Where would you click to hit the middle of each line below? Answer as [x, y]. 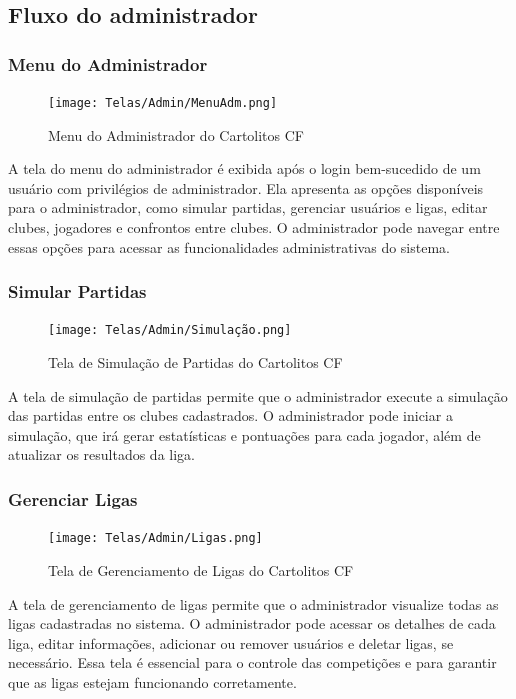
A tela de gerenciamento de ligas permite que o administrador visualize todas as [253, 603]
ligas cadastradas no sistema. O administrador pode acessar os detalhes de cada [252, 623]
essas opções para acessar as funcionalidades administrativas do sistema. [229, 246]
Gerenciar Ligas [73, 498]
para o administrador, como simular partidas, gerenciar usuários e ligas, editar [248, 207]
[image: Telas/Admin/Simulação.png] [170, 330]
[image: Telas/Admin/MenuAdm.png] [163, 103]
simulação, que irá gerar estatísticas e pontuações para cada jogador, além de [244, 434]
